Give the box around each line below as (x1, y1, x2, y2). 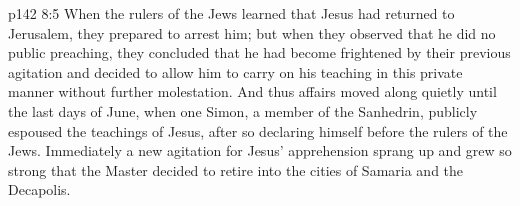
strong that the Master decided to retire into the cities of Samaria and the (8, 159, 464, 180)
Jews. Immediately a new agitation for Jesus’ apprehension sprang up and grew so (8, 140, 512, 161)
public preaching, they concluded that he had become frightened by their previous (8, 42, 511, 63)
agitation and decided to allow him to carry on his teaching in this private (8, 61, 463, 82)
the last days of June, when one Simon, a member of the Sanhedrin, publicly (8, 100, 478, 121)
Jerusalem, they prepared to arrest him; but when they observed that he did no (8, 22, 496, 43)
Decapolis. (8, 179, 71, 200)
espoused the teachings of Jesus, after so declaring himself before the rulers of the (8, 120, 508, 141)
